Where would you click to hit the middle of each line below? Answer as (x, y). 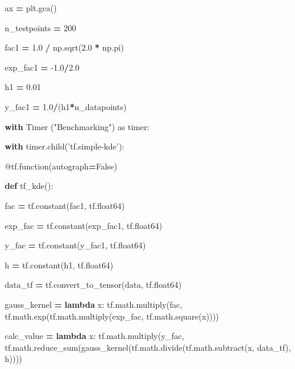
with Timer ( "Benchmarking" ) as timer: (77, 126)
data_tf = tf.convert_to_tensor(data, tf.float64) (93, 285)
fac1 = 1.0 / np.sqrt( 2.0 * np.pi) (64, 47)
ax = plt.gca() (31, 8)
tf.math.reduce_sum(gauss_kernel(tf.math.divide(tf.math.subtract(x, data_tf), (148, 347)
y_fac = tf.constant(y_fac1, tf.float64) (75, 245)
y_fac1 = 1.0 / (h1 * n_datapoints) (66, 106)
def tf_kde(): (29, 186)
